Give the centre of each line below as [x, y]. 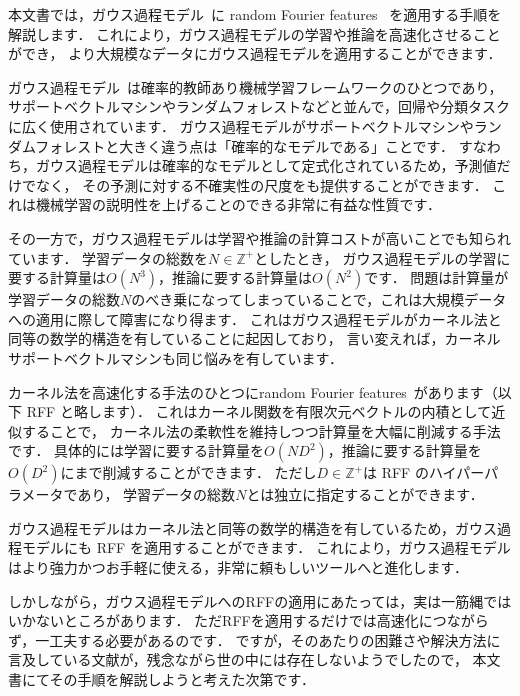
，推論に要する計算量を [404, 450]
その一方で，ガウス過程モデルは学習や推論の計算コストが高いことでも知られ [260, 237]
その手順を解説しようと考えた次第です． [182, 679]
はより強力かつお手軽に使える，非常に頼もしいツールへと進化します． [238, 567]
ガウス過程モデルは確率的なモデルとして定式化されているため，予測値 [266, 165]
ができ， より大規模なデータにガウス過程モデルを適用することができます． [255, 53]
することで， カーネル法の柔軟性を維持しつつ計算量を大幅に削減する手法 [261, 430]
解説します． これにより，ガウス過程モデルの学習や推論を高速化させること [254, 33]
